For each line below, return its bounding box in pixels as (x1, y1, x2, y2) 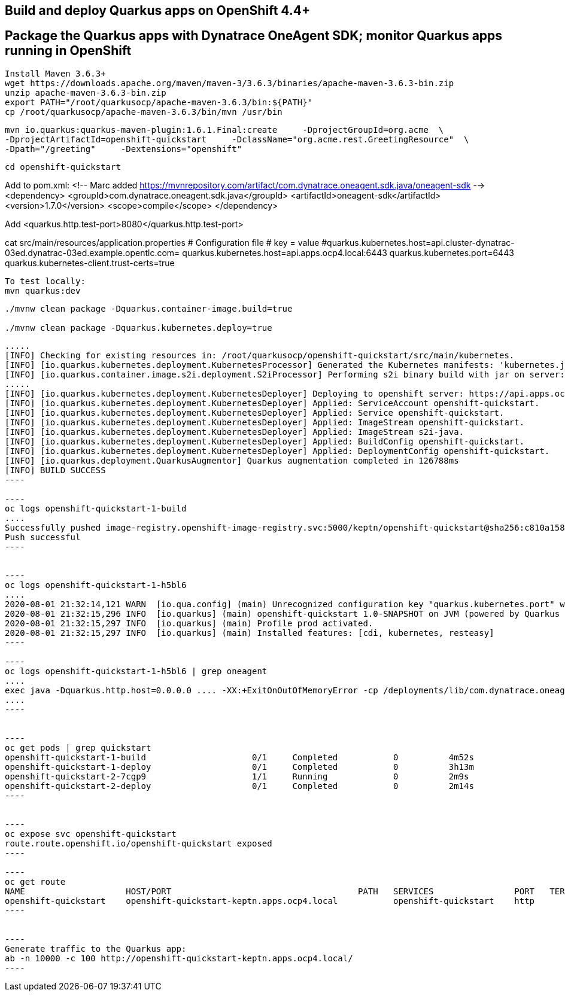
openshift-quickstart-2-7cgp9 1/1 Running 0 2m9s (5, 771, 469, 781)
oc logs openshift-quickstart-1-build (5, 503, 187, 513)
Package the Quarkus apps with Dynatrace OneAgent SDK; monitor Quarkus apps (5, 28, 503, 44)
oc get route (5, 876, 66, 887)
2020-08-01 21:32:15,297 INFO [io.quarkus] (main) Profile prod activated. (5, 618, 373, 628)
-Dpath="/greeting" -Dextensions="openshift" (5, 144, 242, 154)
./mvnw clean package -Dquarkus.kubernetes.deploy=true (5, 322, 272, 333)
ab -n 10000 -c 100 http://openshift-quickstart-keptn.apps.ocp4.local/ (5, 953, 353, 963)
